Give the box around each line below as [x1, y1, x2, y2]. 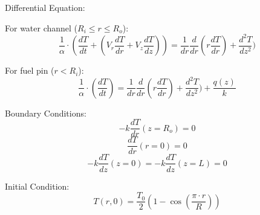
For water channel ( [5, 21, 78, 34]
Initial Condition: [5, 179, 70, 192]
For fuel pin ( [5, 64, 54, 77]
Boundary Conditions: [5, 106, 86, 119]
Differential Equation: [5, 1, 85, 13]
